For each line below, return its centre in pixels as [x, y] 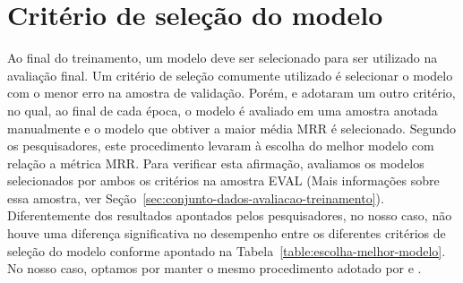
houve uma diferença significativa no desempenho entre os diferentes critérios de [227, 233]
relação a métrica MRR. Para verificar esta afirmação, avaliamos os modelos [216, 163]
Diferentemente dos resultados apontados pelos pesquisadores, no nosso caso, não [230, 215]
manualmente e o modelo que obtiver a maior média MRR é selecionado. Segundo [232, 128]
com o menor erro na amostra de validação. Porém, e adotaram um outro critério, [231, 93]
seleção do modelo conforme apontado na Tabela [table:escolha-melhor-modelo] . [227, 250]
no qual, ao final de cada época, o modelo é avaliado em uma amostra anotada [223, 110]
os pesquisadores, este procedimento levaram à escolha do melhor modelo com [221, 146]
